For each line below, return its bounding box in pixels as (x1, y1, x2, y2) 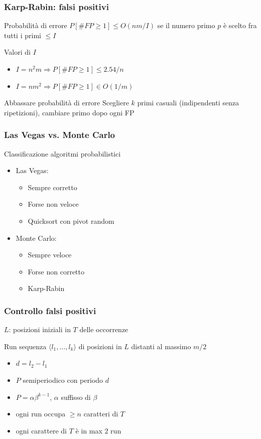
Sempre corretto (28, 182, 77, 192)
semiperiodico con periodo (23, 374, 103, 385)
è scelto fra (223, 20, 257, 31)
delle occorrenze (79, 324, 128, 335)
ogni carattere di (16, 425, 67, 435)
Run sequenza (4, 341, 47, 351)
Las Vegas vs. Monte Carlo (4, 128, 115, 141)
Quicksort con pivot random (28, 215, 114, 226)
